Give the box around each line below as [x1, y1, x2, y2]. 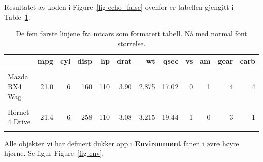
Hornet [8, 106, 29, 117]
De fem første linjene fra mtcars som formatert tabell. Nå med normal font [16, 28, 247, 39]
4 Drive [8, 116, 30, 127]
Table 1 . [4, 11, 30, 22]
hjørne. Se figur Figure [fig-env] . [4, 148, 104, 158]
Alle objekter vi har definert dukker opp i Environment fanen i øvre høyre [4, 138, 239, 148]
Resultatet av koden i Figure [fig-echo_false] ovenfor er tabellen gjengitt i [4, 2, 234, 12]
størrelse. [117, 38, 146, 48]
